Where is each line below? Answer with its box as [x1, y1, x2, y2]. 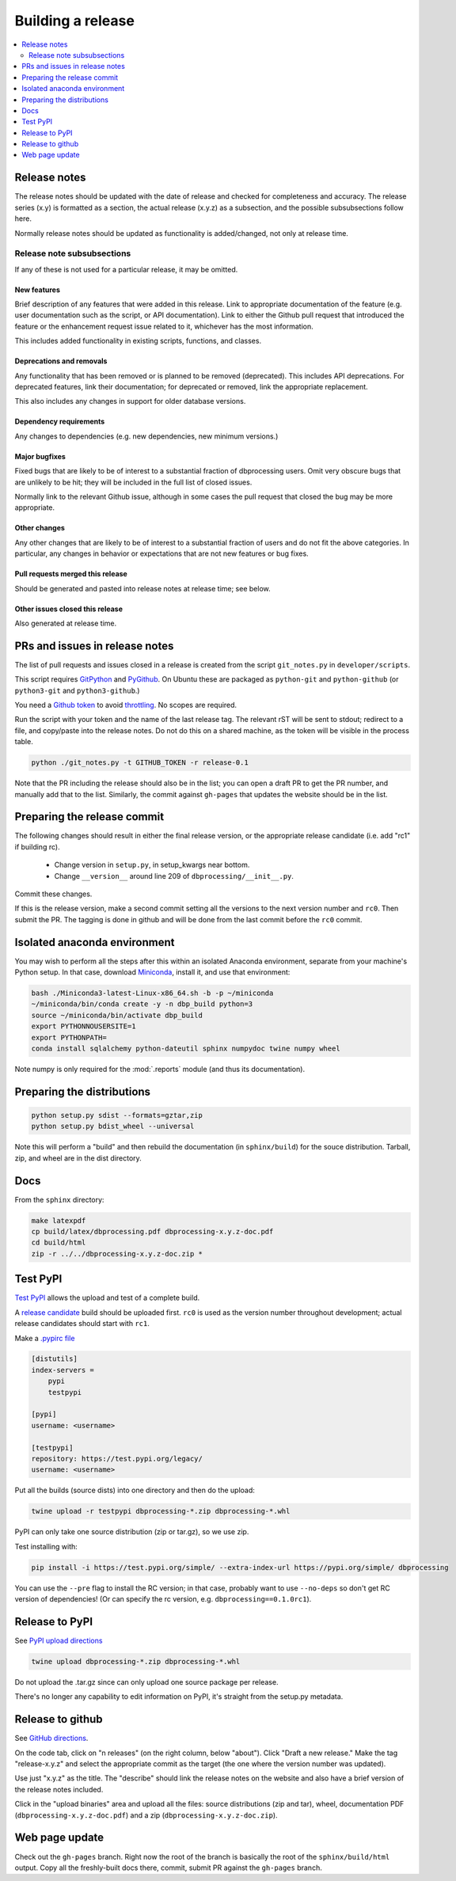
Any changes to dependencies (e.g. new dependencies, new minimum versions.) [14, 431, 279, 441]
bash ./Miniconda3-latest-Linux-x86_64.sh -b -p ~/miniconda [31, 989, 274, 997]
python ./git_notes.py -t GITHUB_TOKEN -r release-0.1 [31, 758, 249, 767]
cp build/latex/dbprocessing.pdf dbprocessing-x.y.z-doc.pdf [31, 1227, 274, 1237]
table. [14, 737, 33, 747]
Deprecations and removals [14, 356, 108, 366]
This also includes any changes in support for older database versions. [14, 397, 246, 406]
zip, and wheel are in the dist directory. [14, 1153, 142, 1163]
